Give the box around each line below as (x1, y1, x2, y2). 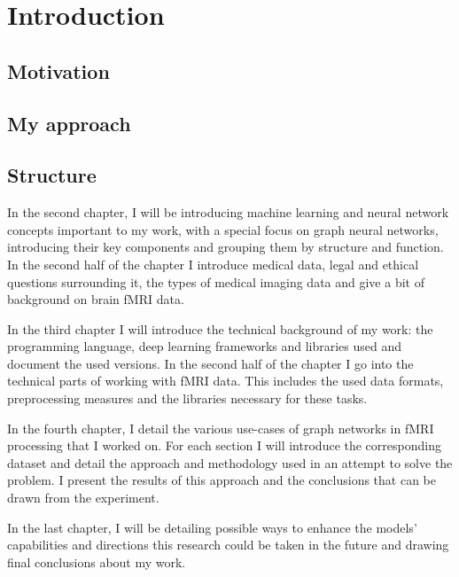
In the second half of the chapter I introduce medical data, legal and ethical (7, 254, 419, 273)
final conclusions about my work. (7, 552, 186, 571)
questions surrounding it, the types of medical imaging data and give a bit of (7, 272, 424, 291)
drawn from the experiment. (7, 488, 159, 507)
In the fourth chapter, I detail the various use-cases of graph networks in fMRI (7, 418, 434, 437)
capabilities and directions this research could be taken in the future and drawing (7, 535, 449, 554)
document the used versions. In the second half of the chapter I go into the (7, 354, 414, 372)
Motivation (7, 57, 110, 84)
